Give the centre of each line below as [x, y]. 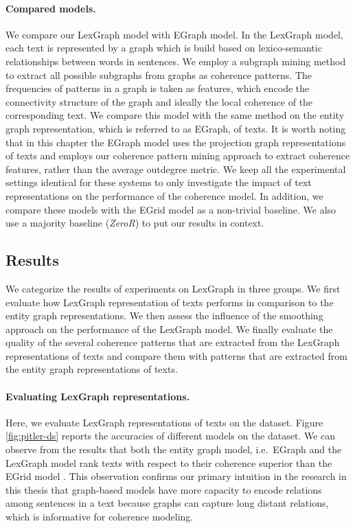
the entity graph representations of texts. [92, 369]
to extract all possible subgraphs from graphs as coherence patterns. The [159, 74]
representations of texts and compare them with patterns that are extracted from [176, 355]
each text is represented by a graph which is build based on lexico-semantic [164, 48]
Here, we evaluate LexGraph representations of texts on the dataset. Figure [164, 422]
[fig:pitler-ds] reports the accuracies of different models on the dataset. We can [171, 436]
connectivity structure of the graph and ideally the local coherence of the [159, 101]
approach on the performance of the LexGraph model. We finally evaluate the [169, 329]
